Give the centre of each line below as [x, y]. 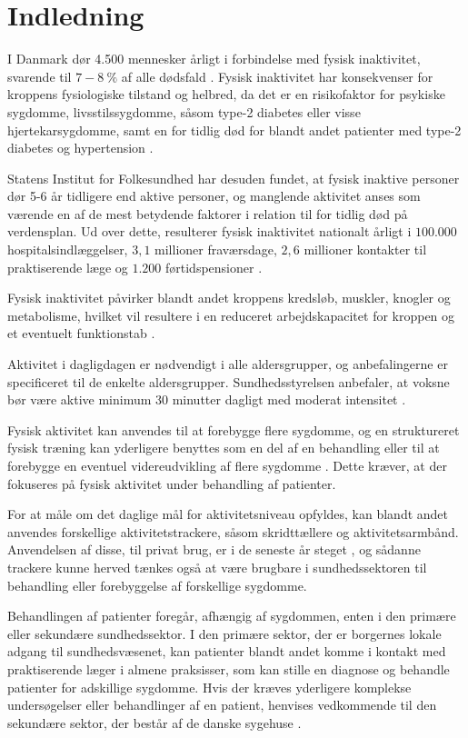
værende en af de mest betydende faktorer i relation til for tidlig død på [208, 213]
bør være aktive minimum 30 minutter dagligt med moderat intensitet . [207, 399]
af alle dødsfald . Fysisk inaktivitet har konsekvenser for [277, 76]
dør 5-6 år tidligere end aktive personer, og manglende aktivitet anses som [214, 196]
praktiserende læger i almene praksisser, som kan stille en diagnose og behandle [229, 668]
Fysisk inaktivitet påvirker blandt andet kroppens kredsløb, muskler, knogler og [229, 298]
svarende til [40, 76]
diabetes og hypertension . [80, 148]
